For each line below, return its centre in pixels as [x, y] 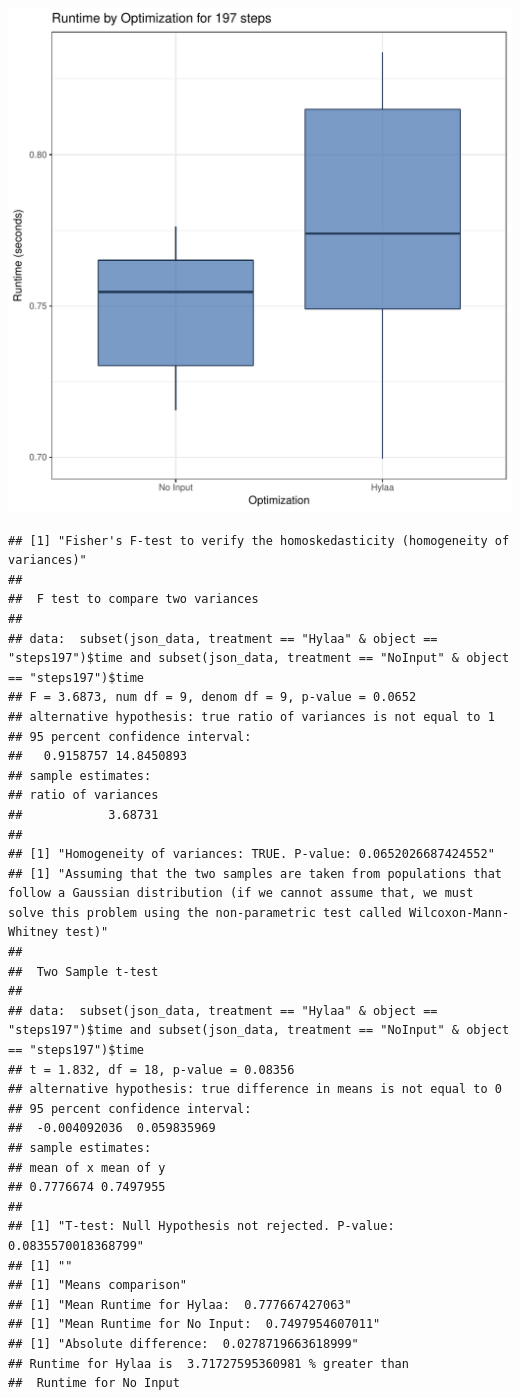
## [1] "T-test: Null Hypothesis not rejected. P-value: [201, 1226]
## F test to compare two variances [133, 599]
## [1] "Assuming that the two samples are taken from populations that [255, 873]
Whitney [33, 932]
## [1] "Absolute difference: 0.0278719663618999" [183, 1343]
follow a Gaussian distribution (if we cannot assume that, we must [241, 893]
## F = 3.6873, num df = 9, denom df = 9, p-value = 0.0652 [212, 697]
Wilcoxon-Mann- [459, 912]
